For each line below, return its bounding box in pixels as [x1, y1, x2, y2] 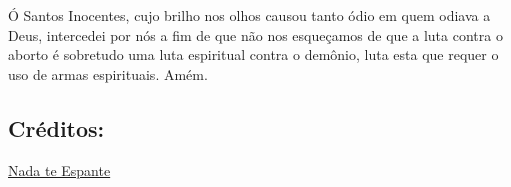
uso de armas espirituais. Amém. [8, 63, 208, 84]
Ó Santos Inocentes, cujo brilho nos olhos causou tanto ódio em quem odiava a [8, 5, 491, 25]
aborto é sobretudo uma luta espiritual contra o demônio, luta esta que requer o [8, 44, 499, 65]
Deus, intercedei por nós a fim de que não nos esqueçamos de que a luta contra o [8, 24, 503, 45]
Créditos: [8, 112, 105, 143]
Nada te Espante [8, 159, 111, 180]
